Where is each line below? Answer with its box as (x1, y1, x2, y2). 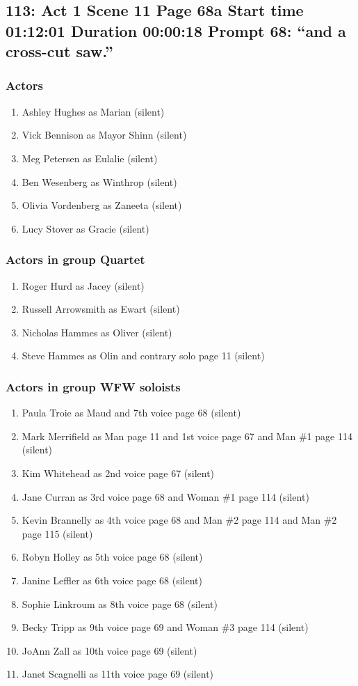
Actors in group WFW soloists (6, 377, 181, 395)
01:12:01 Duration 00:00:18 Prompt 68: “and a (6, 20, 346, 41)
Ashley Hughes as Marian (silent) (22, 104, 165, 118)
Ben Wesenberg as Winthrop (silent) (22, 174, 177, 189)
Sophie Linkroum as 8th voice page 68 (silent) (22, 596, 218, 611)
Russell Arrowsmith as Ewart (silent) (22, 302, 180, 316)
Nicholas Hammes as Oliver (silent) (22, 325, 172, 339)
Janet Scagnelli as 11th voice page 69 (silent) (22, 666, 214, 681)
